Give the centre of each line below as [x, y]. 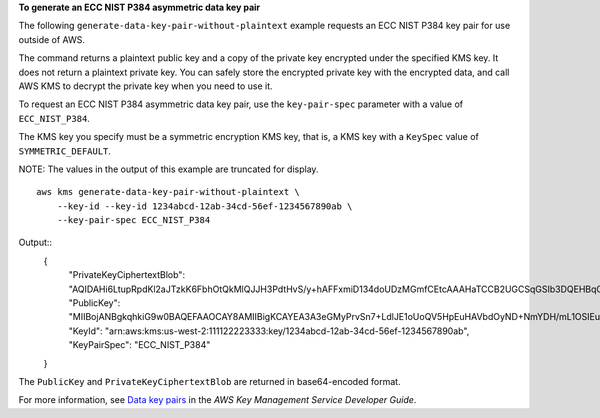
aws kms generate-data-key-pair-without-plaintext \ [168, 192]
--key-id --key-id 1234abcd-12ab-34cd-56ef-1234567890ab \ [204, 206]
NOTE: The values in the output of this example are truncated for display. [168, 169]
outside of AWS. [51, 39]
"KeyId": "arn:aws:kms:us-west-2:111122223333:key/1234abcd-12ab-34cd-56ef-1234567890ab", [269, 331]
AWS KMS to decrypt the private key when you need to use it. [146, 86]
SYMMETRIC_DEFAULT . [65, 151]
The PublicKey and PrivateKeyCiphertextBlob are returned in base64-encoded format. [209, 381]
